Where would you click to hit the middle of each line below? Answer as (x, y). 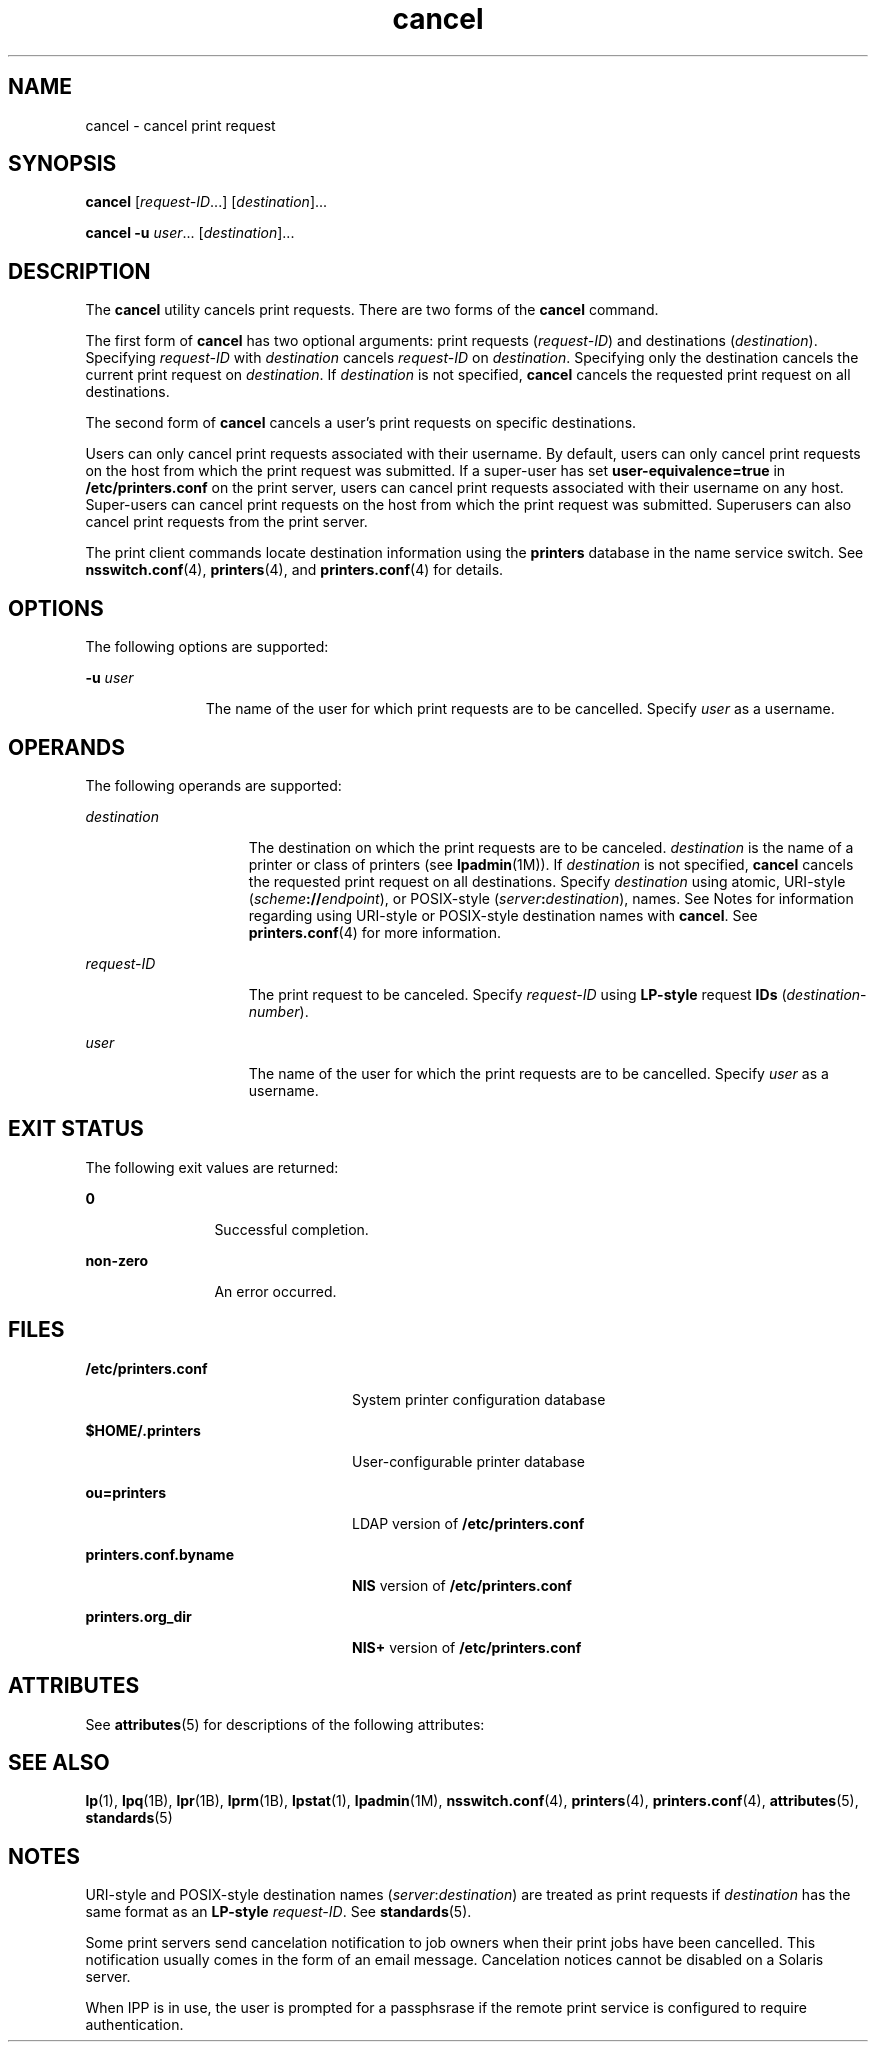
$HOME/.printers (143, 1430)
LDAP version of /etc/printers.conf (468, 1523)
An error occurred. (275, 1291)
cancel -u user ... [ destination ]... (190, 233)
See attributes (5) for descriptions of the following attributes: (285, 1724)
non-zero (116, 1260)
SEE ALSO (59, 1762)
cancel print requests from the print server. (226, 522)
